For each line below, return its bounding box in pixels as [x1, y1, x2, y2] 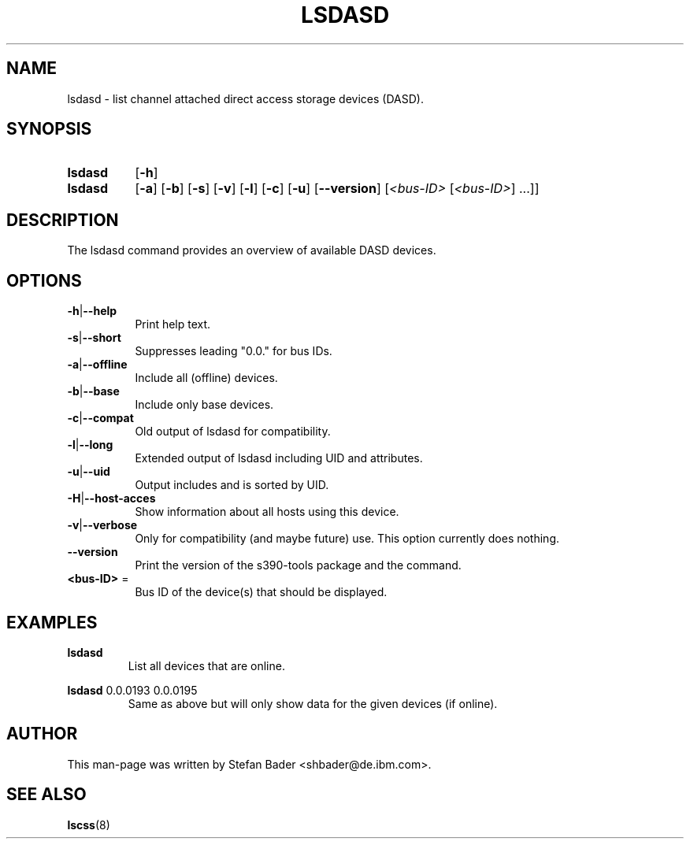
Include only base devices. [135, 398, 274, 412]
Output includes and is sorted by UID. [135, 478, 329, 492]
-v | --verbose [67, 518, 138, 532]
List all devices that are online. [128, 658, 285, 673]
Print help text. [135, 317, 211, 332]
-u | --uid [67, 465, 110, 479]
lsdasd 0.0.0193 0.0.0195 [67, 683, 198, 697]
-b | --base [67, 384, 120, 398]
